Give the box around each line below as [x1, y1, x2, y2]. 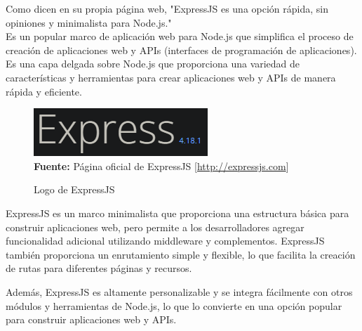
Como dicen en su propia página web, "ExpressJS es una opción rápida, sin [6, 1, 328, 15]
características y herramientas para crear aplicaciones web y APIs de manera [6, 70, 336, 84]
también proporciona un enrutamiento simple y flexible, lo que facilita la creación [6, 247, 356, 261]
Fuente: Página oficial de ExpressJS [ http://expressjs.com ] [34, 158, 289, 173]
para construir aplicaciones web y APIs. [6, 312, 177, 327]
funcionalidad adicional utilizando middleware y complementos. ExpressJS [6, 233, 325, 248]
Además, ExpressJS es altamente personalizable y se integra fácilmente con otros [6, 284, 353, 299]
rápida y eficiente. [6, 84, 82, 98]
